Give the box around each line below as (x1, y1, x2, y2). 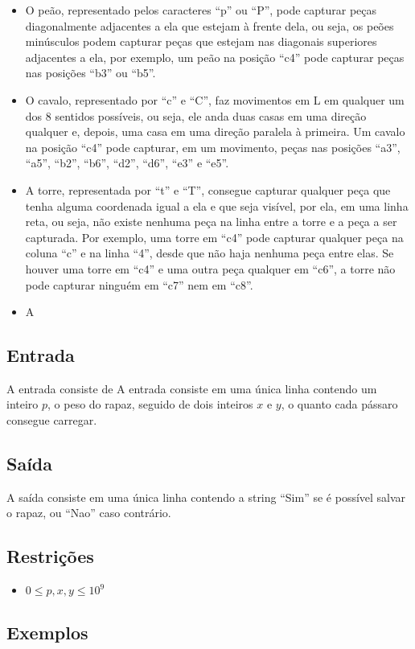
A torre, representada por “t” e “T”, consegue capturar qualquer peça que (25, 181, 391, 198)
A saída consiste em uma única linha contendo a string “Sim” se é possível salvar (6, 488, 406, 505)
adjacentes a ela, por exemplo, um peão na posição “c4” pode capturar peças (25, 48, 405, 65)
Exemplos (6, 619, 88, 644)
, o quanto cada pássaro (281, 396, 398, 413)
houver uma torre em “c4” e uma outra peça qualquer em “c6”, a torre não (25, 260, 396, 277)
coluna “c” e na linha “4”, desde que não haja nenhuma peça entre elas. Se (25, 244, 394, 261)
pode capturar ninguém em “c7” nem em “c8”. (25, 276, 253, 293)
